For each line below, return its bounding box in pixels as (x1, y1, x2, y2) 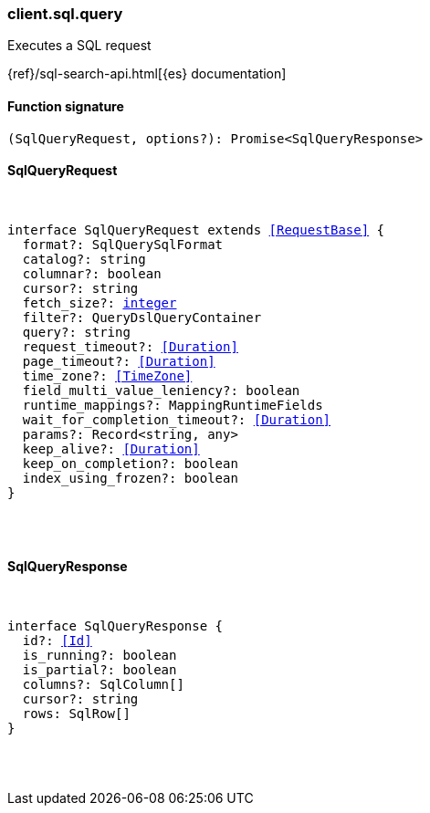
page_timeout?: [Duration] (22, 353, 215, 369)
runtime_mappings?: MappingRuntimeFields (22, 397, 323, 412)
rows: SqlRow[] (22, 706, 131, 722)
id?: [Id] (22, 633, 92, 649)
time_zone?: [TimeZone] (22, 368, 193, 383)
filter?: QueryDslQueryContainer (22, 309, 262, 325)
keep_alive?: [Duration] (22, 441, 200, 456)
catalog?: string (22, 251, 146, 266)
